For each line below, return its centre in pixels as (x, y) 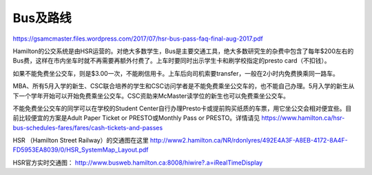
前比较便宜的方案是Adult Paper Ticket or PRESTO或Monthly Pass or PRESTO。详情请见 (136, 118)
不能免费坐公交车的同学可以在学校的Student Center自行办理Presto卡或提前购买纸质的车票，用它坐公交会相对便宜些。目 (182, 108)
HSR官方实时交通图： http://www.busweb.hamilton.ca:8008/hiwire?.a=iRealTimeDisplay (138, 163)
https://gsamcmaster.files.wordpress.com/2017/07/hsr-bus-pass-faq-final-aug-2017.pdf (138, 39)
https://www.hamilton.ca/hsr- (303, 118)
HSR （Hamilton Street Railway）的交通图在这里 (81, 141)
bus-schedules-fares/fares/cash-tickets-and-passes (88, 127)
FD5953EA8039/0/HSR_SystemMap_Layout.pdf (81, 150)
